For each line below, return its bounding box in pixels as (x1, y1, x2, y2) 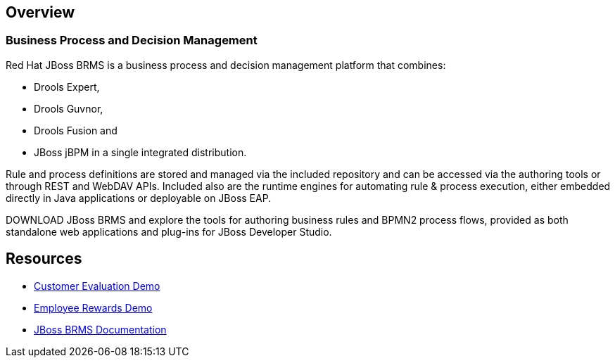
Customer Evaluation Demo (34, 279, 160, 292)
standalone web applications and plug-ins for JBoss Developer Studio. (6, 225, 332, 238)
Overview (6, 4, 75, 21)
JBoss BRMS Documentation (34, 323, 167, 336)
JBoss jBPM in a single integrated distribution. (34, 146, 247, 158)
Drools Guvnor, (34, 102, 103, 115)
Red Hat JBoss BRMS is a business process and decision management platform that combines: (6, 58, 446, 71)
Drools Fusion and (34, 124, 118, 136)
